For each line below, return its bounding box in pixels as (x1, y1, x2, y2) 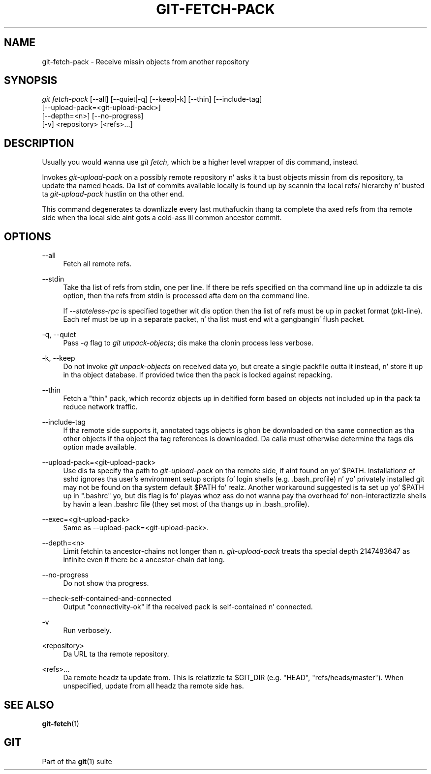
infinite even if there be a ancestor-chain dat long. (63, 555, 225, 564)
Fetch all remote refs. (63, 259, 132, 268)
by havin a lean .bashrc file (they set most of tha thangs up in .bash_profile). (63, 500, 309, 509)
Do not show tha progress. (63, 579, 149, 588)
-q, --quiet (42, 330, 76, 339)
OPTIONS (4, 230, 51, 243)
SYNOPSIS (4, 74, 58, 87)
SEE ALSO (4, 698, 54, 711)
